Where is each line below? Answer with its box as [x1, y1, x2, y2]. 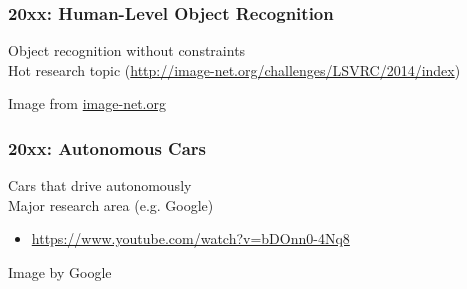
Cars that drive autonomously [8, 175, 192, 196]
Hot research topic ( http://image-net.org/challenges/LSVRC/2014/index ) [8, 59, 461, 80]
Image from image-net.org [8, 93, 166, 114]
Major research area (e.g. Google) [8, 194, 214, 215]
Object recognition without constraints [8, 40, 246, 61]
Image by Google [8, 262, 112, 282]
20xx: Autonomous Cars [8, 135, 207, 160]
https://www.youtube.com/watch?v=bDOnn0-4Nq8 [31, 228, 350, 249]
